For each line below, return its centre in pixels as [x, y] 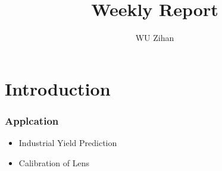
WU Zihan [155, 38]
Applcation [32, 120]
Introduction [58, 88]
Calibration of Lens [54, 162]
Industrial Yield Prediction [68, 143]
